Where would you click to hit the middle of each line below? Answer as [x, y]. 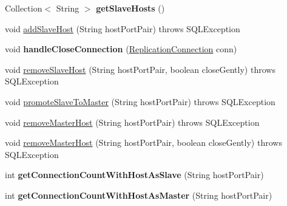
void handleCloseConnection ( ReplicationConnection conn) [121, 49]
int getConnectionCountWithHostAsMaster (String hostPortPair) [139, 195]
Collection [24, 8]
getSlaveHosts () [130, 8]
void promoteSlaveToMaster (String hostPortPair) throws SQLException [140, 101]
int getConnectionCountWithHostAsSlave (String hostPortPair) [134, 175]
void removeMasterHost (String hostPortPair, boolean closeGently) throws [143, 142]
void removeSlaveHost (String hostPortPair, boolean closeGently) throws [140, 69]
